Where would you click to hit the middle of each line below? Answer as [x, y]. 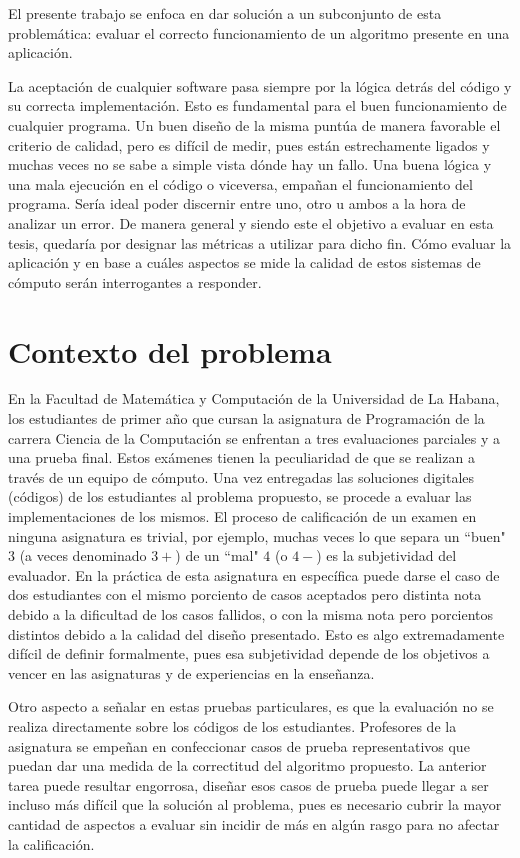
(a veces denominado [83, 555]
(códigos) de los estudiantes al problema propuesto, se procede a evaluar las [240, 496]
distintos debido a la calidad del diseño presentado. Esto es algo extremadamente [256, 633]
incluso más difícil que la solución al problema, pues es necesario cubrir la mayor [255, 804]
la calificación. [51, 843]
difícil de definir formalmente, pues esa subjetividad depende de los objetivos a [249, 653]
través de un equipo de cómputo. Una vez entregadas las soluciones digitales [241, 476]
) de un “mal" [217, 555]
